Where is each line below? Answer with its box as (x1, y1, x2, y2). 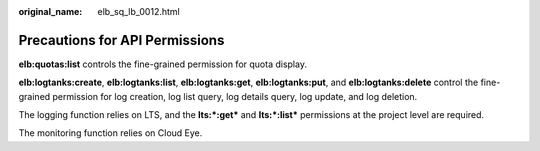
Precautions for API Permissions (18, 31, 225, 49)
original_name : (18, 6, 83, 17)
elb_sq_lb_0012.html (97, 6, 180, 17)
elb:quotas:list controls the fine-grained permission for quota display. (18, 58, 307, 70)
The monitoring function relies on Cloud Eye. (18, 127, 203, 139)
